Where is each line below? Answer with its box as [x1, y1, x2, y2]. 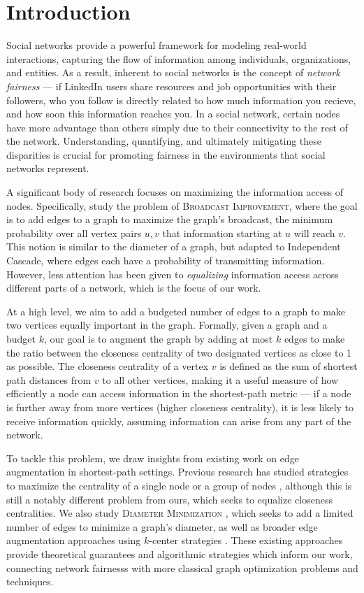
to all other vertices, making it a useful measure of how [102, 372, 339, 387]
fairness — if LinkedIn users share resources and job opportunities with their [6, 78, 337, 93]
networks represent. [6, 161, 89, 176]
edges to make [284, 331, 345, 345]
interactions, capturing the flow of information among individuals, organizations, [6, 51, 351, 66]
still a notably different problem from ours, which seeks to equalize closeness [6, 492, 333, 506]
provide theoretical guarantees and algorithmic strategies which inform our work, [6, 546, 353, 561]
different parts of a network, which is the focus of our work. [6, 280, 261, 295]
